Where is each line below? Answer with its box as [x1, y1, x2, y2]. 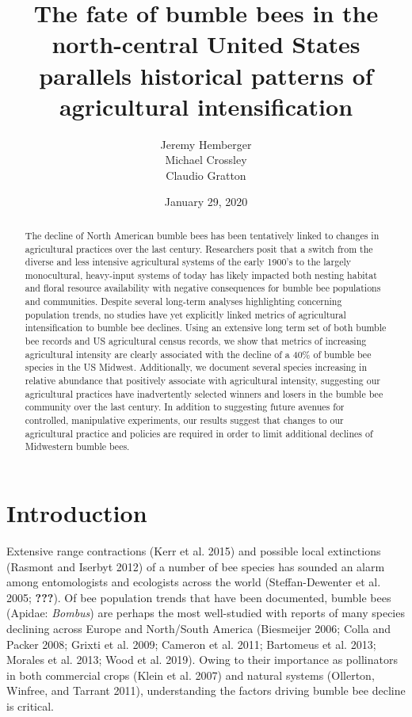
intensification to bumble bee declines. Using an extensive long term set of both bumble [25, 321, 387, 334]
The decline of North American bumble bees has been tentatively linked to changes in [25, 228, 380, 242]
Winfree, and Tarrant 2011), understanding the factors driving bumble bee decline [6, 682, 406, 699]
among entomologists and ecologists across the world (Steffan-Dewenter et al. [6, 574, 381, 590]
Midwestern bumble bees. [25, 440, 130, 453]
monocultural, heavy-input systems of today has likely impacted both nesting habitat [25, 268, 377, 281]
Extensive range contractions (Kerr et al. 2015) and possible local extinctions [6, 542, 381, 559]
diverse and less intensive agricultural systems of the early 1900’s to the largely [25, 255, 352, 269]
